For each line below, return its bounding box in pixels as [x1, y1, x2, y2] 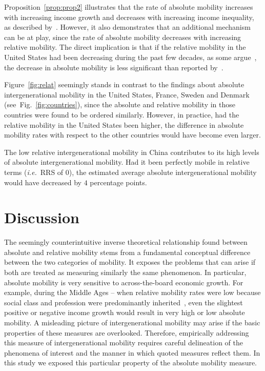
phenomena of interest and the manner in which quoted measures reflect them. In [4, 347, 260, 358]
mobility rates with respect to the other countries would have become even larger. [4, 129, 261, 140]
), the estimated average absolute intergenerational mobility [69, 166, 257, 177]
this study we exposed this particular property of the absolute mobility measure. [4, 357, 257, 368]
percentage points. [90, 177, 147, 187]
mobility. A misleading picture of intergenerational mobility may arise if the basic [4, 317, 260, 327]
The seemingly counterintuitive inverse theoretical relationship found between [4, 237, 248, 247]
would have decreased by [4, 177, 81, 187]
